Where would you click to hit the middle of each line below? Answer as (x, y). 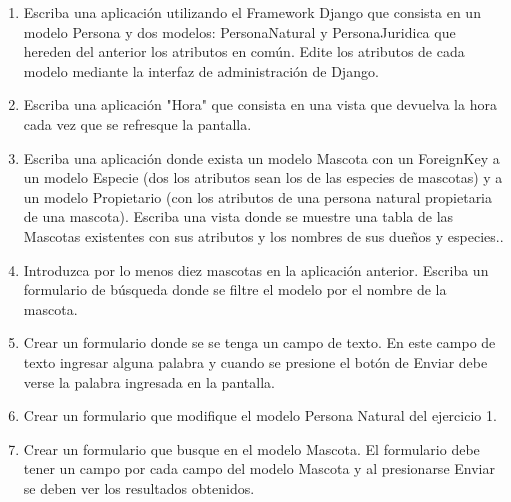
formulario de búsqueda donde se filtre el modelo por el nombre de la (235, 289)
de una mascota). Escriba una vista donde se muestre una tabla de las (238, 216)
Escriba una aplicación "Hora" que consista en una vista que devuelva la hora (260, 104)
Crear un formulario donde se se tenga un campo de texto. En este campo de (259, 342)
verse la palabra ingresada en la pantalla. (149, 381)
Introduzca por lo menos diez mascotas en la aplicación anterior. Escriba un (256, 269)
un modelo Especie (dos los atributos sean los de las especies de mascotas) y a (263, 177)
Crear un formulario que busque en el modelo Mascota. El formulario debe (251, 448)
